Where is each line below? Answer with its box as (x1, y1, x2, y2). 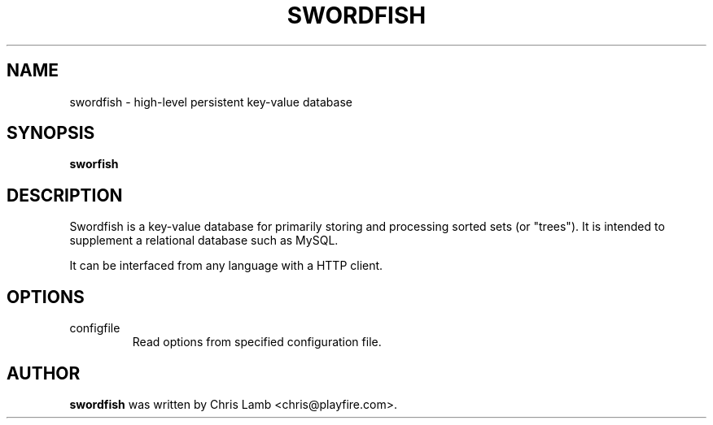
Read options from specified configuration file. (132, 335, 382, 349)
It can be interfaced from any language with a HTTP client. (69, 258, 383, 273)
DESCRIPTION (7, 184, 123, 206)
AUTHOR (7, 362, 81, 384)
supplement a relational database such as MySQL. (69, 233, 339, 248)
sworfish (69, 157, 119, 171)
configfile (69, 321, 120, 336)
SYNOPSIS (7, 123, 95, 144)
